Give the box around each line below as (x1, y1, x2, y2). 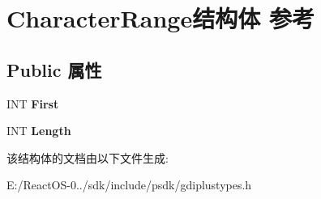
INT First (6, 95, 59, 112)
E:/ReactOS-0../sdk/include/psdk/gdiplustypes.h (6, 176, 252, 193)
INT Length (6, 122, 71, 139)
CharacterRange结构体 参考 (6, 2, 315, 35)
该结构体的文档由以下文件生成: (6, 149, 169, 166)
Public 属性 (6, 57, 102, 82)
